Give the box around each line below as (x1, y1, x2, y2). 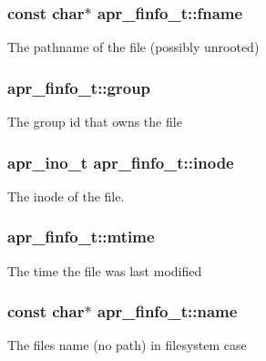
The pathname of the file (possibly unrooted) (7, 37, 260, 57)
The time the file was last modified (7, 261, 202, 280)
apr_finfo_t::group (7, 76, 151, 98)
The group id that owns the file (7, 112, 182, 131)
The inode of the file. (7, 186, 125, 205)
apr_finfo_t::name (97, 300, 238, 323)
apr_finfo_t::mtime (7, 225, 155, 248)
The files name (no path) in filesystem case (7, 335, 247, 355)
